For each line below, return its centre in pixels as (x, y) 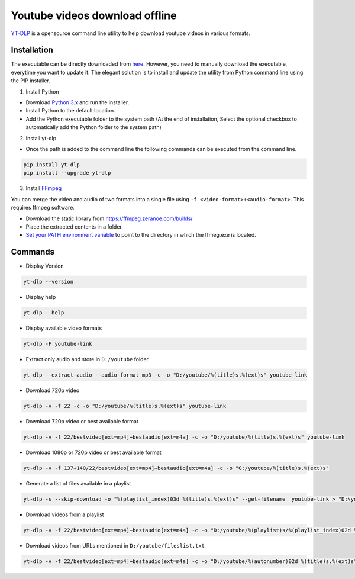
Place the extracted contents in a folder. (75, 226)
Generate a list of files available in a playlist (78, 483)
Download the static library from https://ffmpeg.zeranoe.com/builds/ (109, 218)
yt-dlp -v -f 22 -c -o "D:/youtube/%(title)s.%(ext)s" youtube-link (125, 406)
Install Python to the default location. (70, 111)
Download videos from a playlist (65, 514)
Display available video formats (64, 328)
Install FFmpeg (44, 188)
